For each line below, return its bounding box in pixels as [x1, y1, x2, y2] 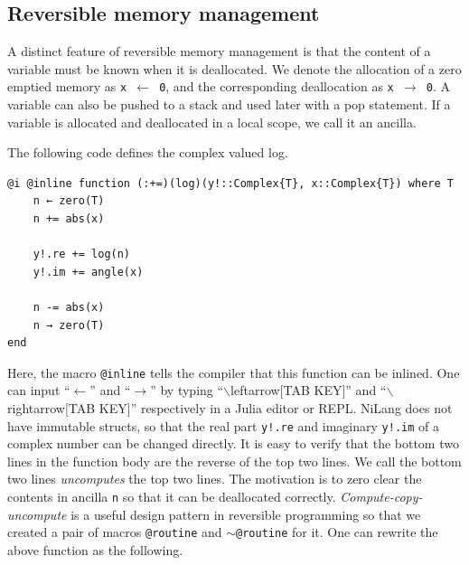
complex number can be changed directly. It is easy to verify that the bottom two [7, 434, 459, 453]
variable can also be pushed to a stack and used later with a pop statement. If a [7, 95, 451, 114]
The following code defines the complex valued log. [7, 143, 288, 162]
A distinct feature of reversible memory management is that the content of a [7, 42, 431, 61]
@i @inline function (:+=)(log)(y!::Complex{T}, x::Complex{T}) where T [7, 176, 454, 190]
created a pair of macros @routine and [7, 523, 222, 541]
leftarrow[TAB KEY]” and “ [230, 381, 387, 400]
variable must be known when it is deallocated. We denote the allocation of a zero [7, 59, 462, 78]
